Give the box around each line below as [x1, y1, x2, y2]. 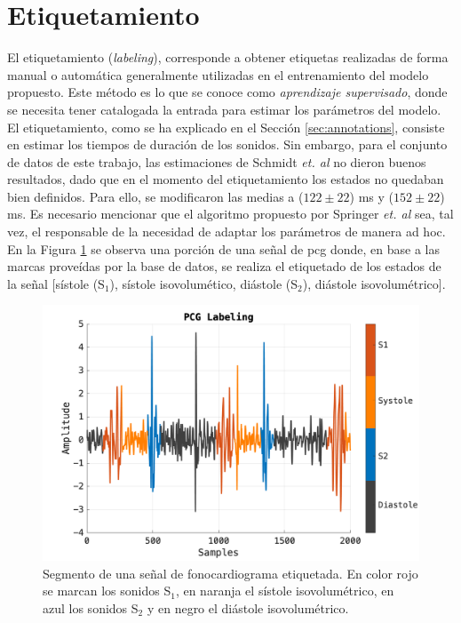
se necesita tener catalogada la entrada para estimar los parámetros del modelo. [7, 100, 441, 118]
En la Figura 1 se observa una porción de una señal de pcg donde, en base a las [7, 239, 441, 258]
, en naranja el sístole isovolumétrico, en [175, 581, 394, 600]
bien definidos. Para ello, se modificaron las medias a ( [7, 187, 304, 205]
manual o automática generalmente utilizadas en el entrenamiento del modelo [7, 65, 429, 84]
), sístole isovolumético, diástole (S [109, 274, 298, 292]
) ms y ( [349, 187, 394, 205]
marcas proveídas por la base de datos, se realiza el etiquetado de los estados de [7, 257, 441, 276]
